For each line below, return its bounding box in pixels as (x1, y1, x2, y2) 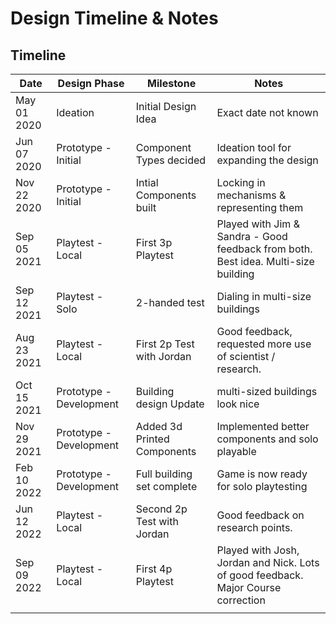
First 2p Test (135, 337, 195, 351)
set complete (135, 480, 198, 493)
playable (216, 445, 257, 458)
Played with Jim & (216, 217, 300, 231)
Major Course (216, 581, 282, 594)
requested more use (216, 337, 312, 351)
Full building (135, 467, 193, 481)
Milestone (147, 77, 197, 90)
